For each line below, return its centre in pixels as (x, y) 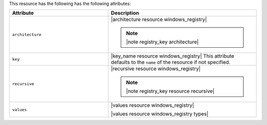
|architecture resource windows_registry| (159, 20)
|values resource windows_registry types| (160, 114)
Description (125, 13)
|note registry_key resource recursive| (170, 91)
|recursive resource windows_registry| (156, 69)
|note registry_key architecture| (162, 42)
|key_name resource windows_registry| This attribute (173, 56)
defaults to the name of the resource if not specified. (171, 62)
